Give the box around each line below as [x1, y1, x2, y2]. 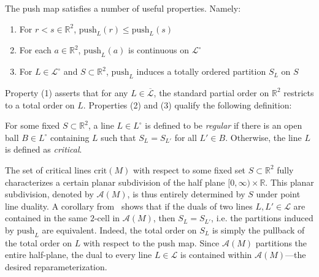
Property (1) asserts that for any [5, 86, 128, 99]
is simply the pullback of [212, 223, 305, 236]
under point [256, 188, 301, 200]
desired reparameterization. [5, 260, 107, 273]
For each [19, 44, 52, 56]
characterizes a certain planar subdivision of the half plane [5, 175, 225, 188]
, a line [88, 119, 114, 132]
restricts [283, 86, 314, 99]
